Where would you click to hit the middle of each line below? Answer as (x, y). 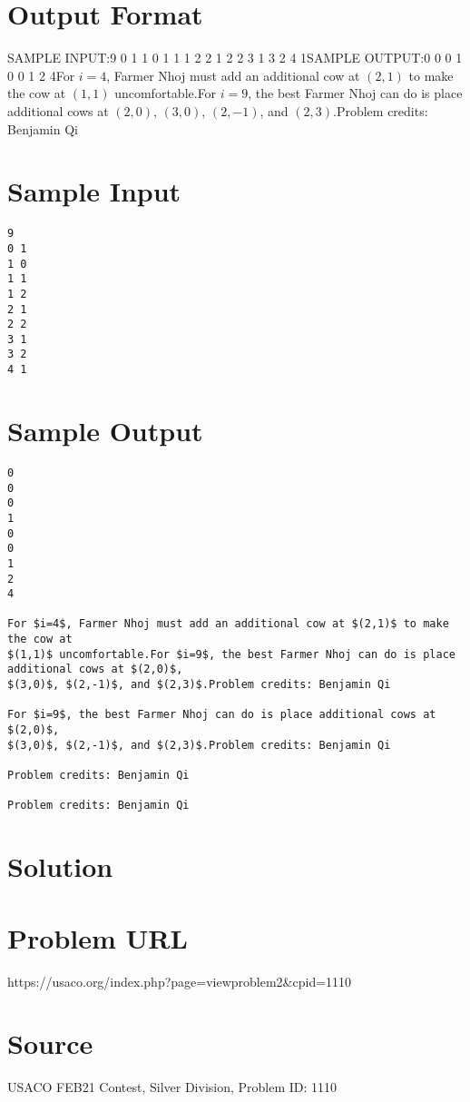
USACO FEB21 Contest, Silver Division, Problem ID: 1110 (172, 1087)
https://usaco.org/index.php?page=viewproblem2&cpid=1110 (180, 981)
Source (50, 1043)
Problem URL (98, 937)
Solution (60, 866)
